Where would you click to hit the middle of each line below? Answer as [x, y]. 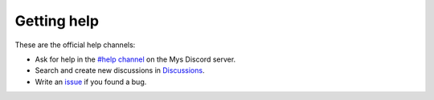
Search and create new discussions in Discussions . [120, 70]
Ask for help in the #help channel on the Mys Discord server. [135, 59]
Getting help [57, 21]
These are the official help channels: [75, 45]
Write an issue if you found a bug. [91, 82]
